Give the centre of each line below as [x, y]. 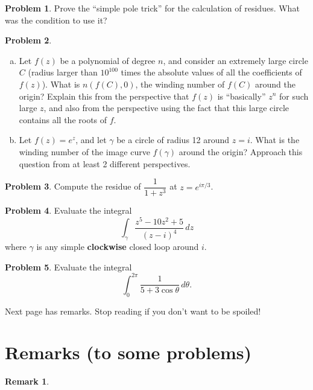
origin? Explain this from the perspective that [104, 96]
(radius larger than [63, 72]
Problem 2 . [28, 40]
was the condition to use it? [56, 20]
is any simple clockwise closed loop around [118, 247]
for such [294, 96]
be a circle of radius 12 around [173, 140]
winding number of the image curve [84, 151]
